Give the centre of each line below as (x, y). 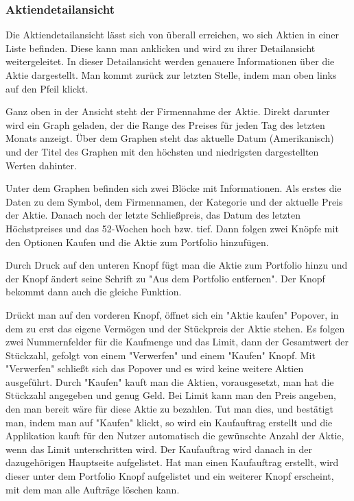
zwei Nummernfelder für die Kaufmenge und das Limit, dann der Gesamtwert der (177, 342)
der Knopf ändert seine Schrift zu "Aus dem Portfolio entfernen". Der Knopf (165, 278)
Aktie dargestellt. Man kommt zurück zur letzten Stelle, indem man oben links (171, 75)
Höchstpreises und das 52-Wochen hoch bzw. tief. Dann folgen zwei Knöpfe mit (172, 228)
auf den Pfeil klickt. (47, 88)
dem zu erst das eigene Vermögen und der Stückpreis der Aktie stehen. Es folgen (175, 328)
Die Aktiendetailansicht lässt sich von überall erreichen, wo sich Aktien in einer (173, 35)
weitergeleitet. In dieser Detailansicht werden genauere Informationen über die (170, 61)
